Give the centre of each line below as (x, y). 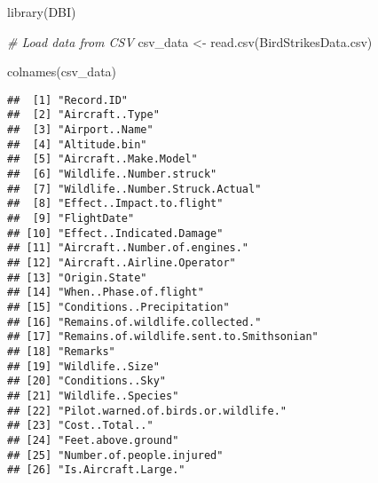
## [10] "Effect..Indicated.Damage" (115, 233)
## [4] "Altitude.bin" (77, 144)
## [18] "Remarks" (61, 351)
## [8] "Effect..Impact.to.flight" (115, 204)
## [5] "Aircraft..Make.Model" (102, 159)
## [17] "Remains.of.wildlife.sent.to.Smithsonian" (163, 337)
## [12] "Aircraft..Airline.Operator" (122, 263)
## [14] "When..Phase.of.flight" (106, 293)
